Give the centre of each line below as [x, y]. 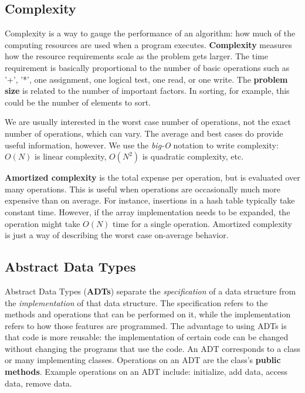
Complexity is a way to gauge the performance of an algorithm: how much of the [150, 33]
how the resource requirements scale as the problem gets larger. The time [136, 56]
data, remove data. [38, 383]
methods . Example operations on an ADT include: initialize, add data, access [146, 372]
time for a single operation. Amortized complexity [202, 223]
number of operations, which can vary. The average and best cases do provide [144, 133]
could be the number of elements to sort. [78, 102]
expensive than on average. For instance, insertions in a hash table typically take [150, 200]
